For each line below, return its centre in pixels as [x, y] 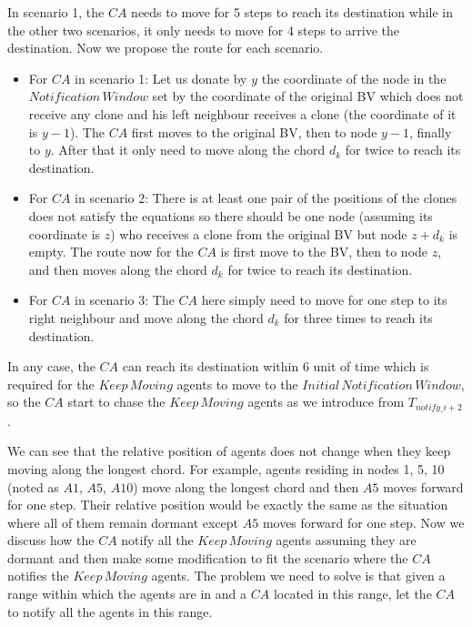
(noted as [33, 486]
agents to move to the [237, 384]
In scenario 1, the [56, 12]
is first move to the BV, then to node [324, 252]
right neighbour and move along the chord [146, 317]
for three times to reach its [358, 317]
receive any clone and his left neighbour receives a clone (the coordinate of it [242, 113]
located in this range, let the [352, 594]
